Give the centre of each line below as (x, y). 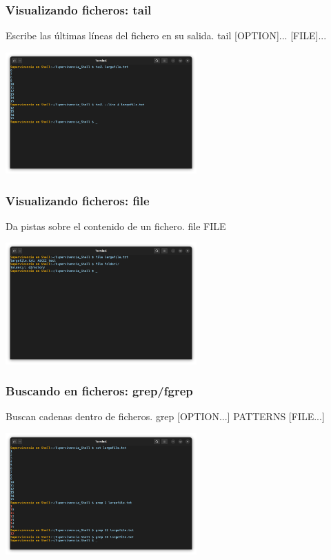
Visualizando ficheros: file (78, 200)
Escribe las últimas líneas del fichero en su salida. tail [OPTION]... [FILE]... (166, 35)
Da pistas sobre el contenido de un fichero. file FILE (116, 226)
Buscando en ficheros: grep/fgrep (99, 391)
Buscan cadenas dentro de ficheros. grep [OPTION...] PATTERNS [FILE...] (165, 416)
